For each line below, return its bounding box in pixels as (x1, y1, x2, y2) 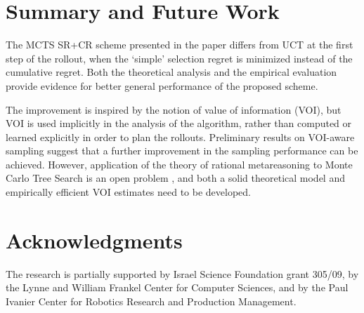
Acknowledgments (6, 225, 183, 254)
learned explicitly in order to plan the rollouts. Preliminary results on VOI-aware (6, 129, 355, 144)
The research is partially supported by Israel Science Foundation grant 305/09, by (6, 266, 359, 281)
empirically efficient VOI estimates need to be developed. (6, 185, 251, 199)
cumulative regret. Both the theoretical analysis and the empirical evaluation (6, 65, 337, 79)
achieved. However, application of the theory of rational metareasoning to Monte (6, 156, 353, 171)
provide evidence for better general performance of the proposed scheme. (6, 78, 318, 93)
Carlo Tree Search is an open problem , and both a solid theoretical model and (6, 171, 345, 185)
